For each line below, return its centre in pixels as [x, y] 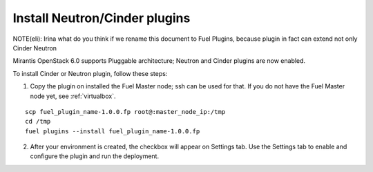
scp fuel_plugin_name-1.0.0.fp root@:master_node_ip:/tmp [125, 112]
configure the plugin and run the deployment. [94, 156]
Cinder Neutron [35, 48]
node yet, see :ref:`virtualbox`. [73, 96]
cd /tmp [38, 122]
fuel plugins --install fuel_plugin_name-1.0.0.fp [113, 131]
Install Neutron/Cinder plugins [102, 18]
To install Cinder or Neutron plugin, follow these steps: [90, 73]
